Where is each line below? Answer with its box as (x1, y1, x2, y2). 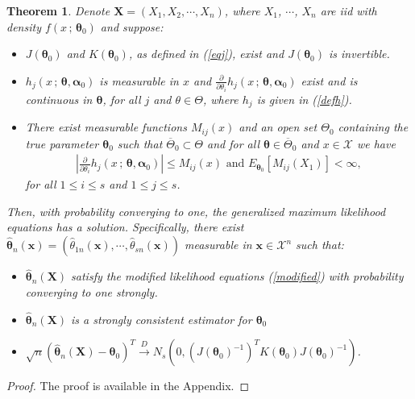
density (6, 18, 41, 35)
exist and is (301, 72, 358, 89)
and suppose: (100, 18, 164, 35)
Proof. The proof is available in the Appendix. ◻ (6, 377, 250, 394)
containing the (338, 118, 409, 135)
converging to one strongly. (25, 283, 158, 300)
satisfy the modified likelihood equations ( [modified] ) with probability (71, 268, 404, 285)
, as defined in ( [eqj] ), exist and (128, 45, 284, 62)
